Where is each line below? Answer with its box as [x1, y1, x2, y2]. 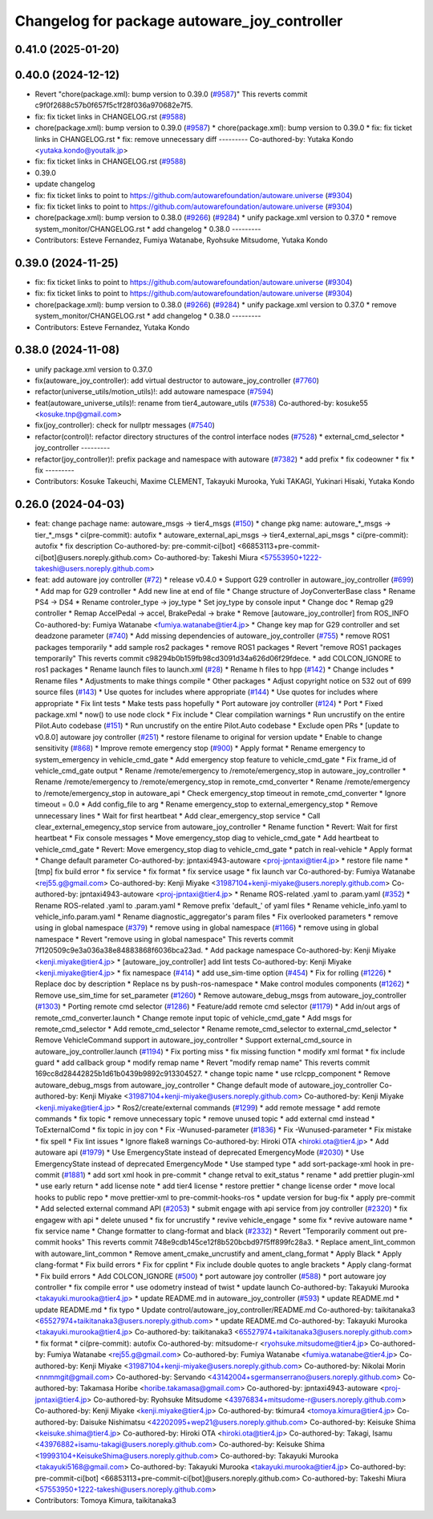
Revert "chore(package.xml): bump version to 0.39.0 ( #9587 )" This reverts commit [34, 89, 308, 100]
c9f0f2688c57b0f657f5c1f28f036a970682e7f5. [34, 100, 193, 110]
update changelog [34, 179, 95, 189]
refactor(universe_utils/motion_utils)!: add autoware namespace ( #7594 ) [34, 387, 274, 396]
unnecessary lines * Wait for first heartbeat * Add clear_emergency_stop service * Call [34, 810, 321, 820]
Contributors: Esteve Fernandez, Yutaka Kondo [34, 322, 190, 332]
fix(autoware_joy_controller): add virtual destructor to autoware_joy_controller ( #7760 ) [34, 376, 320, 385]
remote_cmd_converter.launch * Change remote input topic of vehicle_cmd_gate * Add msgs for [34, 1013, 353, 1022]
